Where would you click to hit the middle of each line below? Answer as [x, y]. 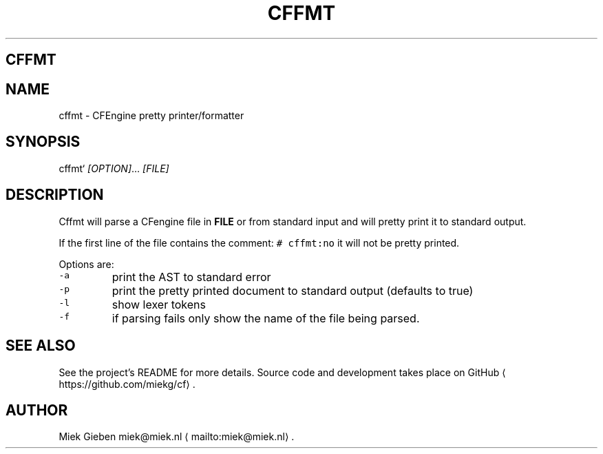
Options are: [86, 264]
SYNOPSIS [43, 142]
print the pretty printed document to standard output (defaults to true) [293, 290]
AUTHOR [37, 410]
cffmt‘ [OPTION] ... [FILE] [114, 168]
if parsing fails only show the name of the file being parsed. [266, 318]
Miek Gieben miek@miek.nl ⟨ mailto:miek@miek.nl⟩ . [177, 437]
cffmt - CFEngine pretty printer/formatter [151, 116]
